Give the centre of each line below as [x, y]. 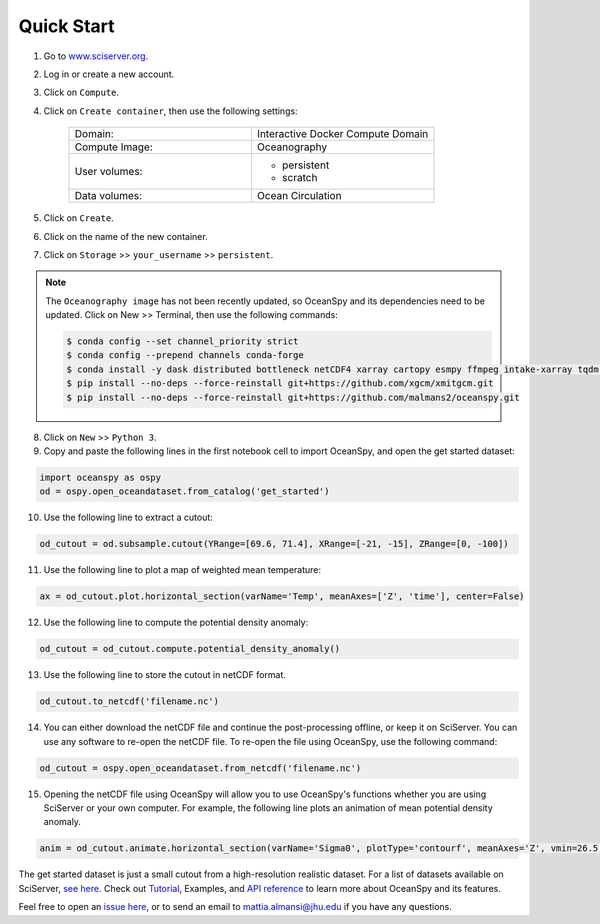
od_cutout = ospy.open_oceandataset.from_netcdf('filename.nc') [200, 768]
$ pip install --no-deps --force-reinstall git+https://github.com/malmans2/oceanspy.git [293, 397]
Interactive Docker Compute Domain [342, 134]
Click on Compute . [81, 92]
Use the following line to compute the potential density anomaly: [176, 622]
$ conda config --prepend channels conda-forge [185, 355]
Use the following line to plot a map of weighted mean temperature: [182, 570]
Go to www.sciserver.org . [96, 56]
